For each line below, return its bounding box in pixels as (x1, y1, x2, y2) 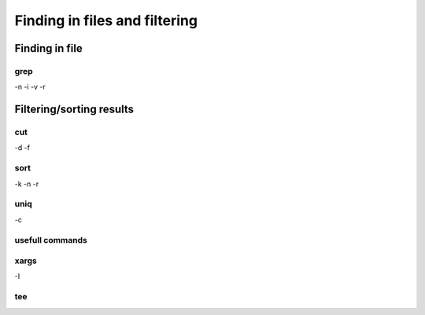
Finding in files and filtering (14, 12, 198, 29)
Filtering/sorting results (14, 103, 134, 116)
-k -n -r (14, 179, 39, 189)
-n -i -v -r (14, 82, 46, 92)
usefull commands (14, 234, 88, 245)
